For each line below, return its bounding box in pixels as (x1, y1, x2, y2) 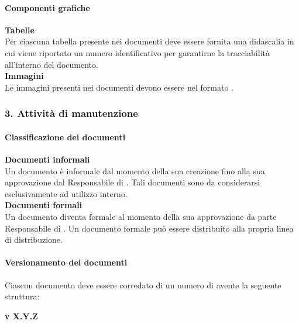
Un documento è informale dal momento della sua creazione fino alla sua (5, 164, 265, 177)
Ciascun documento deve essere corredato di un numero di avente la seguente (5, 278, 281, 291)
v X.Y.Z (5, 309, 38, 322)
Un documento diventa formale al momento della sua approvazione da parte (5, 210, 277, 222)
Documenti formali (5, 199, 83, 211)
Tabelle (5, 23, 35, 36)
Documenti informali (5, 153, 90, 165)
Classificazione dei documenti (5, 130, 126, 143)
